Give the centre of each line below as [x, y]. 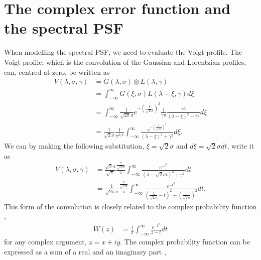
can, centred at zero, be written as [57, 72]
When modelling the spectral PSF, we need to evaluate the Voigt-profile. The [123, 52]
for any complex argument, [45, 241]
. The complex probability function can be [185, 241]
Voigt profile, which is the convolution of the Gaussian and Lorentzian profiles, [125, 61]
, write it [241, 146]
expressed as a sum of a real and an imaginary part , [85, 251]
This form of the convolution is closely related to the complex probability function [130, 206]
